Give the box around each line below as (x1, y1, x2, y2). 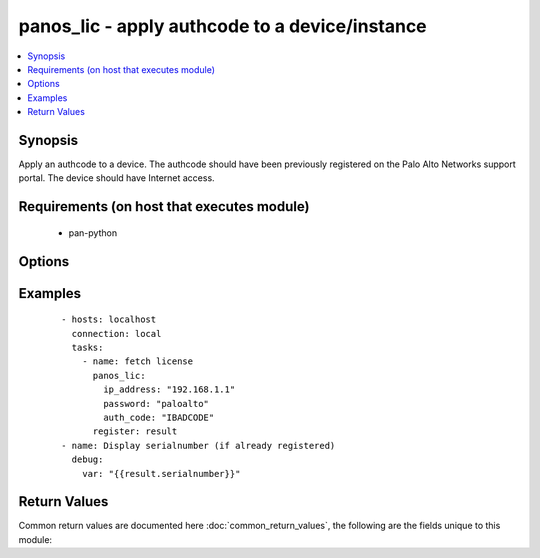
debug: (71, 454, 104, 465)
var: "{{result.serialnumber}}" (81, 468, 241, 479)
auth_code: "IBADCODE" (103, 411, 215, 423)
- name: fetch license (81, 356, 194, 367)
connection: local (71, 328, 162, 339)
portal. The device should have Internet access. (18, 172, 215, 184)
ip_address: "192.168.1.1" (103, 384, 236, 395)
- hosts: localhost (61, 314, 157, 325)
